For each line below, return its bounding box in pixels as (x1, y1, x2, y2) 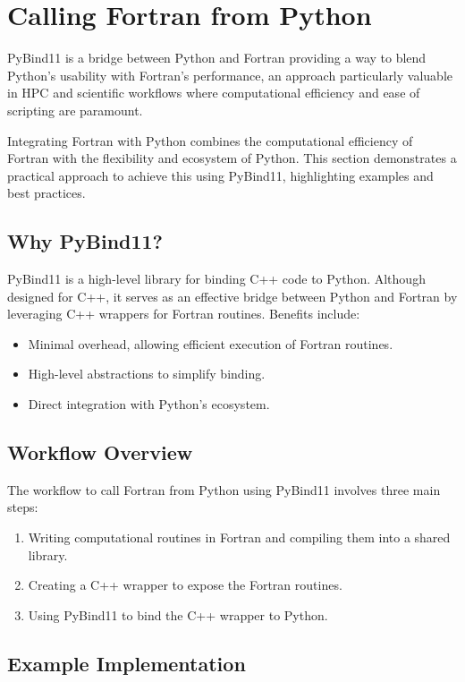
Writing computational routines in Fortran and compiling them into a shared (28, 528, 451, 547)
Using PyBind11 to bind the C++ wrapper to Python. (28, 605, 328, 624)
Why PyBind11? (7, 227, 164, 255)
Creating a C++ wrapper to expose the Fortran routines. (28, 575, 342, 594)
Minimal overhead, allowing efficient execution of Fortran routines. (28, 334, 393, 353)
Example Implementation (7, 649, 246, 677)
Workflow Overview (7, 439, 193, 466)
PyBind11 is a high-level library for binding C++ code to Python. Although (7, 269, 426, 288)
